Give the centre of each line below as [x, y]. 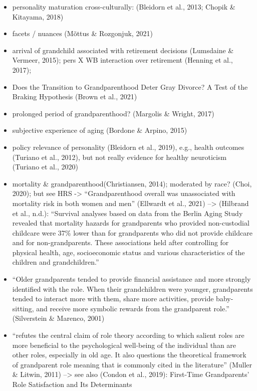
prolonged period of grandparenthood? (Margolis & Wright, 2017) [113, 113]
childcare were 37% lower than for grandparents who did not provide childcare [132, 232]
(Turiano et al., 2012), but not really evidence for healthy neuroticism [119, 157]
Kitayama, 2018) [38, 16]
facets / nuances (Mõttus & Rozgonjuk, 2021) [82, 33]
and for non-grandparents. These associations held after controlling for [120, 242]
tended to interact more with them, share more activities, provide [113, 299]
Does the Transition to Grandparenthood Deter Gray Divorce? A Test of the [130, 86]
